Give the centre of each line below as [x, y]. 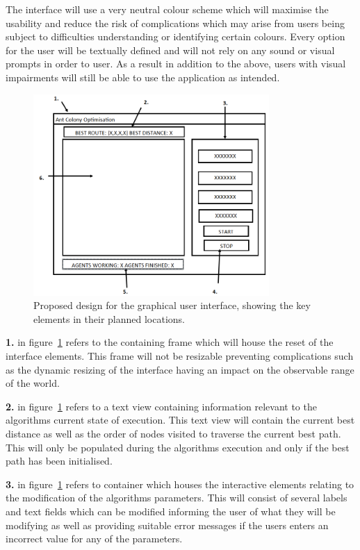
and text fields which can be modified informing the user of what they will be [171, 511]
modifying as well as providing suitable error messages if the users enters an [167, 525]
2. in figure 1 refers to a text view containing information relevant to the [161, 406]
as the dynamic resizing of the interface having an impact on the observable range [180, 369]
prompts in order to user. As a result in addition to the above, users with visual [176, 64]
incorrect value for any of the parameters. [94, 539]
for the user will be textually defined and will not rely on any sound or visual [170, 50]
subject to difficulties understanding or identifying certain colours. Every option [175, 36]
